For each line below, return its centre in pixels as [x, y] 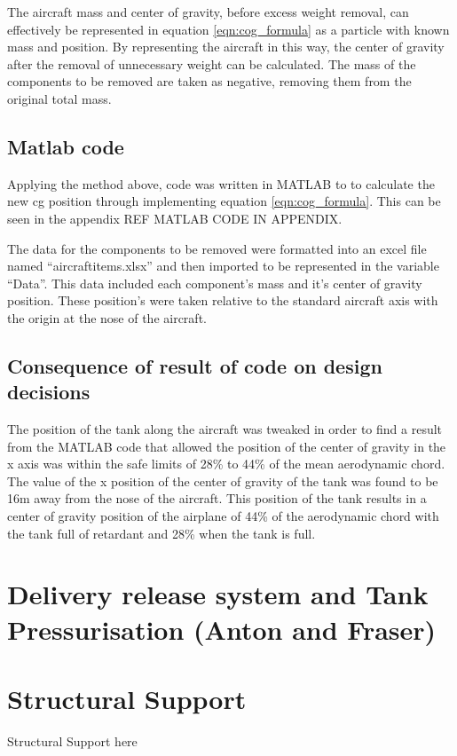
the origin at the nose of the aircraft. [107, 317]
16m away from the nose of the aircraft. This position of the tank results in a [217, 498]
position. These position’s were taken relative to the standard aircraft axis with [223, 300]
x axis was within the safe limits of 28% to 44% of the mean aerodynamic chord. [226, 464]
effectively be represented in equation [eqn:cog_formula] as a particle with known [228, 29]
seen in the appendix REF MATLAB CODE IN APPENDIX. [175, 218]
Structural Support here [72, 740]
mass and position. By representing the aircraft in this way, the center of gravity [226, 47]
